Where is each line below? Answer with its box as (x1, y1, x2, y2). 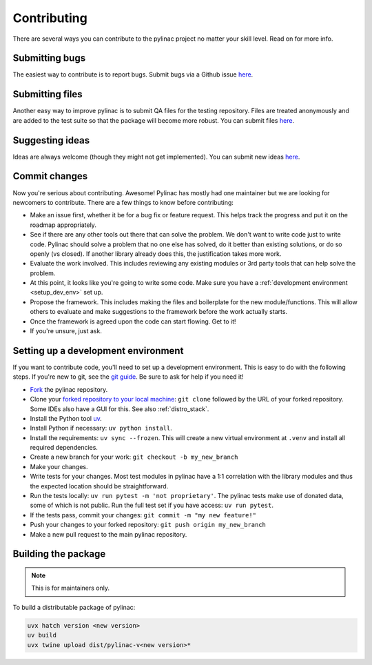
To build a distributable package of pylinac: (12, 603, 136, 611)
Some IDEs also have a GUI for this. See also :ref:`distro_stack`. (30, 404, 209, 413)
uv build (27, 631, 57, 639)
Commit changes (12, 170, 88, 182)
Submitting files (12, 88, 83, 100)
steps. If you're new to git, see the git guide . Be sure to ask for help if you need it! (12, 373, 244, 381)
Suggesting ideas (12, 135, 90, 146)
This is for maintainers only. (31, 584, 110, 593)
